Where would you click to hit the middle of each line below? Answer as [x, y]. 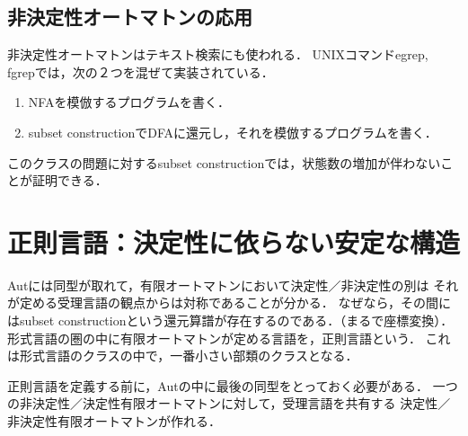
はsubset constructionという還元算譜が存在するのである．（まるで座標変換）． [230, 320]
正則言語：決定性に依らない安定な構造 [234, 241]
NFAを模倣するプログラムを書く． [129, 102]
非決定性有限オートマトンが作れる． [114, 421]
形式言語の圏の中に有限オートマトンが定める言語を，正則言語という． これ [229, 338]
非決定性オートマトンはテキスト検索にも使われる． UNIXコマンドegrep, [218, 54]
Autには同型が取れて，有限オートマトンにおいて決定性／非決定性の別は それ [233, 285]
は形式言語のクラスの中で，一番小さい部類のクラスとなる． [183, 356]
